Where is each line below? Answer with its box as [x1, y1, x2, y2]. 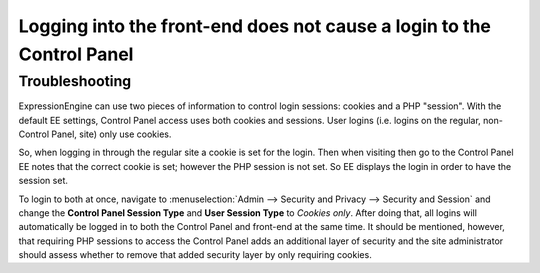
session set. [18, 175, 69, 187]
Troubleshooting [18, 72, 132, 90]
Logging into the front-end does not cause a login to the [18, 15, 492, 37]
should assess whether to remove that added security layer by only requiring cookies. [18, 249, 372, 261]
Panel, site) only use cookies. [51, 128, 172, 140]
